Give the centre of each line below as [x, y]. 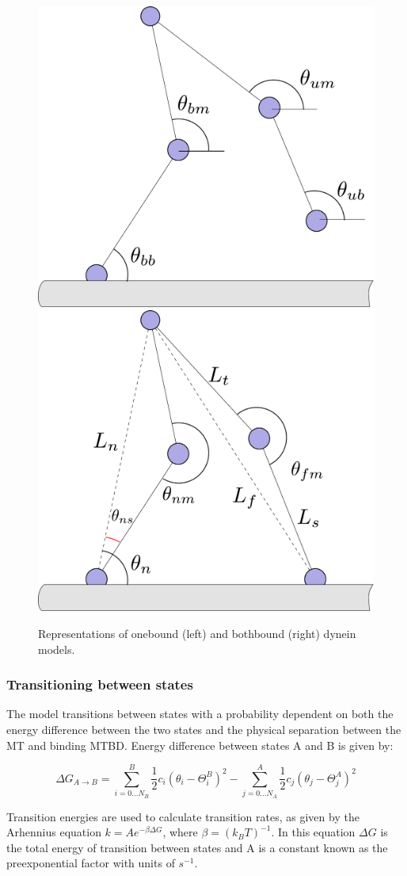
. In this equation [313, 832]
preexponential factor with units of [91, 863]
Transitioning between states [100, 684]
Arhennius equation [54, 832]
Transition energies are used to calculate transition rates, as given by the [183, 816]
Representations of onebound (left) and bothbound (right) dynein [197, 633]
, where [180, 832]
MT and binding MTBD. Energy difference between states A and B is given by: [200, 745]
